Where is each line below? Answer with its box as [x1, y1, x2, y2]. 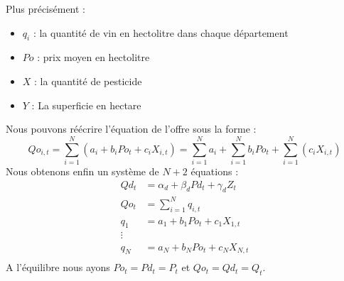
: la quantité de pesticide [34, 73, 142, 88]
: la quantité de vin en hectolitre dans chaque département [33, 25, 289, 40]
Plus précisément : [6, 1, 85, 16]
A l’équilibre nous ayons [6, 260, 110, 275]
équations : [190, 163, 239, 178]
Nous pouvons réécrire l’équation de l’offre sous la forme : [6, 121, 257, 136]
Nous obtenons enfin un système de [6, 163, 159, 178]
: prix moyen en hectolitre [37, 50, 150, 65]
